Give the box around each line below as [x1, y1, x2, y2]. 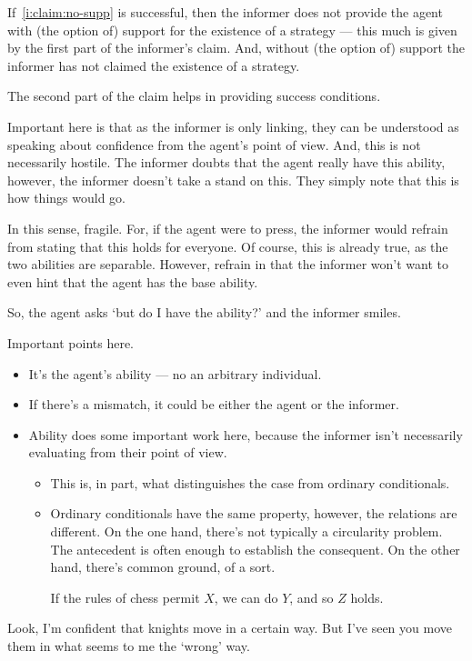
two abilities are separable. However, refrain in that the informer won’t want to [7, 255, 448, 274]
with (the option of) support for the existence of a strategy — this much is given [7, 20, 457, 39]
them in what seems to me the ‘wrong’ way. [7, 636, 250, 656]
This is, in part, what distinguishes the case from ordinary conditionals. [50, 473, 450, 492]
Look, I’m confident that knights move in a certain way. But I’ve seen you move [7, 618, 452, 637]
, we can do [214, 587, 278, 606]
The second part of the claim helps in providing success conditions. [7, 86, 381, 105]
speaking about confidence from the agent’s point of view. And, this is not [7, 135, 421, 154]
